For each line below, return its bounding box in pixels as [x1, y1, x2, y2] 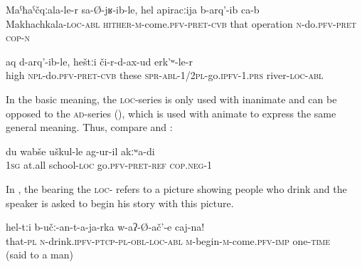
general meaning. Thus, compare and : [6, 120, 173, 135]
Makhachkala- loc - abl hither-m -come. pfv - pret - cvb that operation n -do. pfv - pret [6, 16, 356, 31]
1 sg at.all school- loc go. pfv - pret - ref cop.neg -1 [6, 157, 213, 172]
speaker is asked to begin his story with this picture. [6, 195, 234, 210]
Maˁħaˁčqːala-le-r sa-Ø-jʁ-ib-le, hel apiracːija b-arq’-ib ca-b [6, 2, 260, 16]
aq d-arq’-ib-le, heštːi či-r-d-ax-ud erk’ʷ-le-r [6, 53, 193, 68]
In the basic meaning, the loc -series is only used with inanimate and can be [6, 91, 337, 106]
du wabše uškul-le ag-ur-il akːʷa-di [6, 143, 155, 158]
